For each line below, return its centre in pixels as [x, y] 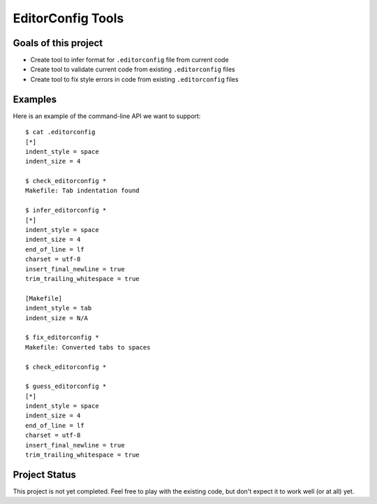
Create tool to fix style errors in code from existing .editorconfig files [134, 79]
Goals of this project [58, 43]
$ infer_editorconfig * [66, 210]
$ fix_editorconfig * [62, 338]
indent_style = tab [59, 308]
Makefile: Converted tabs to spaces [88, 347]
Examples [35, 99]
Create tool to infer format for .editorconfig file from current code [130, 60]
